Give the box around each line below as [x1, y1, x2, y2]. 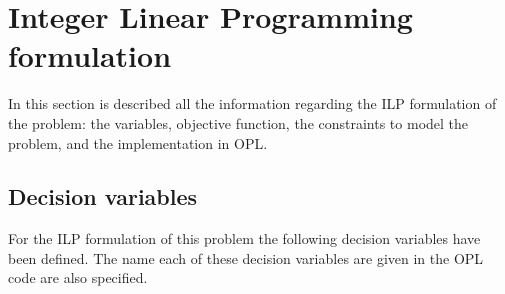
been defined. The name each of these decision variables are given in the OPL [8, 247, 484, 268]
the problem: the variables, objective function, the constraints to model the [8, 112, 469, 133]
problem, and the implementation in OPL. [8, 132, 268, 153]
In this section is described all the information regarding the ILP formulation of [8, 93, 497, 114]
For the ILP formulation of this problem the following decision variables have [8, 228, 481, 249]
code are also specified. [8, 267, 148, 288]
